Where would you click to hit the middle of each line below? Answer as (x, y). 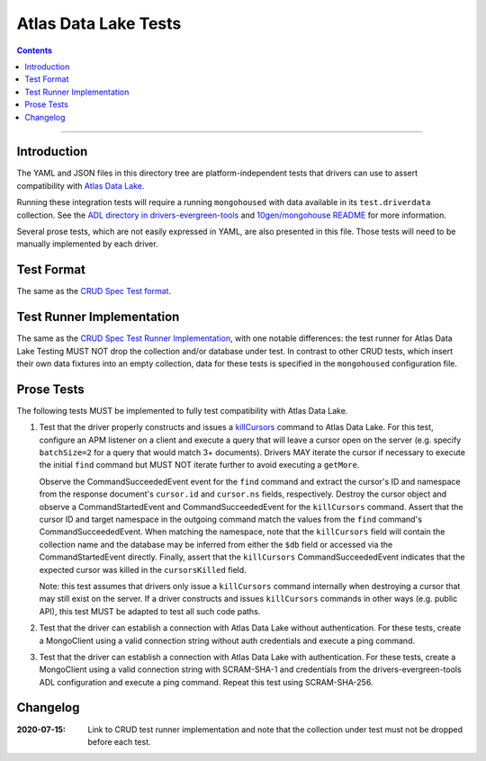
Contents (35, 50)
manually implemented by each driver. (87, 244)
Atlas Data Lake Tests (99, 23)
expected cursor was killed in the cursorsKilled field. (143, 569)
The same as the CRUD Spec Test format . (94, 291)
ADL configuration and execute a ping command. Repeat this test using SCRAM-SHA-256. (206, 682)
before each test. (120, 741)
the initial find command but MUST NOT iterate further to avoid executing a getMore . (199, 465)
